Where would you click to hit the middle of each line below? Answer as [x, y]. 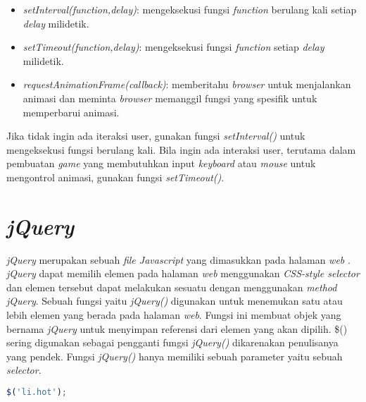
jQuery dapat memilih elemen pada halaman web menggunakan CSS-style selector [183, 273]
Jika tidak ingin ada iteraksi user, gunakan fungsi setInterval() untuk [156, 136]
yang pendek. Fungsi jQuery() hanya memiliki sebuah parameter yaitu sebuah [175, 356]
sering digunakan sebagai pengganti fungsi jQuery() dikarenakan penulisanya [172, 342]
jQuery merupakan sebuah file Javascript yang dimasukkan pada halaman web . [178, 259]
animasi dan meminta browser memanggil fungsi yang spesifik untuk [170, 98]
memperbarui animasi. [71, 112]
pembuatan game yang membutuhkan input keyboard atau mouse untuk [161, 163]
